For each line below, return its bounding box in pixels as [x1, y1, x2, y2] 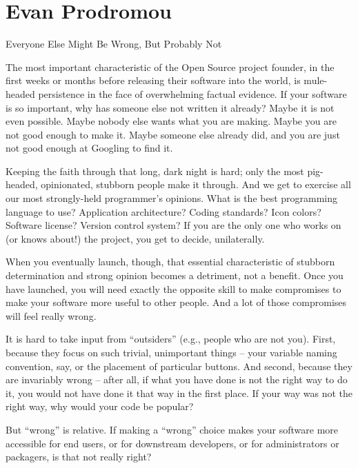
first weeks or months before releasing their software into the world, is [6, 73, 301, 88]
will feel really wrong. [6, 308, 97, 323]
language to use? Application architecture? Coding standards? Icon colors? [6, 204, 321, 218]
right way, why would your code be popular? [6, 399, 194, 414]
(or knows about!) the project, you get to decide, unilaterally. [6, 231, 265, 245]
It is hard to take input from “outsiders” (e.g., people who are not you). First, [6, 332, 336, 346]
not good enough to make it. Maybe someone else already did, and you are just [6, 127, 340, 141]
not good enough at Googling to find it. [6, 141, 173, 155]
